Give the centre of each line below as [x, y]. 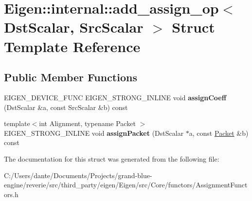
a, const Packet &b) [219, 133]
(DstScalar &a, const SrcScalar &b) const [66, 107]
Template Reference [72, 46]
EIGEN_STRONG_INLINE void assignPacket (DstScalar [94, 133]
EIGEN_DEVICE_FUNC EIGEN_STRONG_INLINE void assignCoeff [115, 97]
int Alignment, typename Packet [87, 123]
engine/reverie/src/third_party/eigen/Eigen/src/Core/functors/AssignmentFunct [126, 185]
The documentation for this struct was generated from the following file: [112, 158]
